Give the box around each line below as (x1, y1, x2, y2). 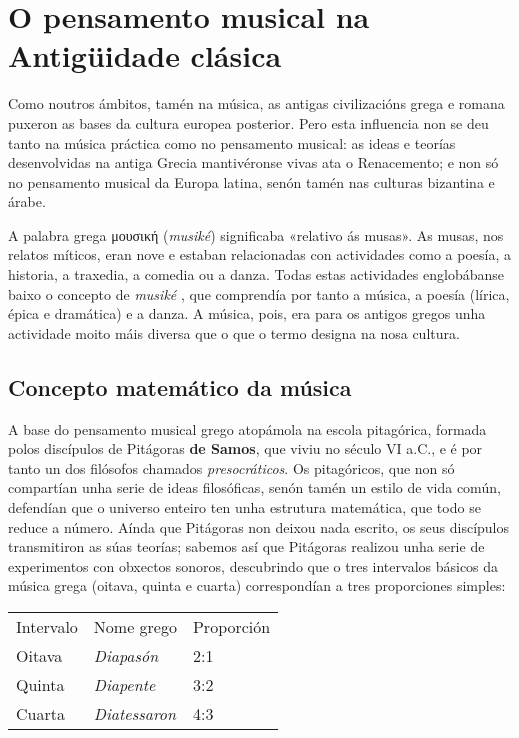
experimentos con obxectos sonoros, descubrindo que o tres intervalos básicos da (8, 555, 499, 576)
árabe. (8, 191, 46, 212)
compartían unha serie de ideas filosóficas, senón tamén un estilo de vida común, (8, 477, 501, 498)
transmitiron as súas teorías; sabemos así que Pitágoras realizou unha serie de (8, 536, 485, 557)
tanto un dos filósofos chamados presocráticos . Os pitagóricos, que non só (8, 457, 455, 478)
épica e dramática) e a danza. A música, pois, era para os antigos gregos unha (8, 303, 486, 324)
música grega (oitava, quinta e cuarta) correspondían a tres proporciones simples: (8, 575, 506, 596)
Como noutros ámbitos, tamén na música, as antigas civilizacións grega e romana (8, 93, 505, 114)
